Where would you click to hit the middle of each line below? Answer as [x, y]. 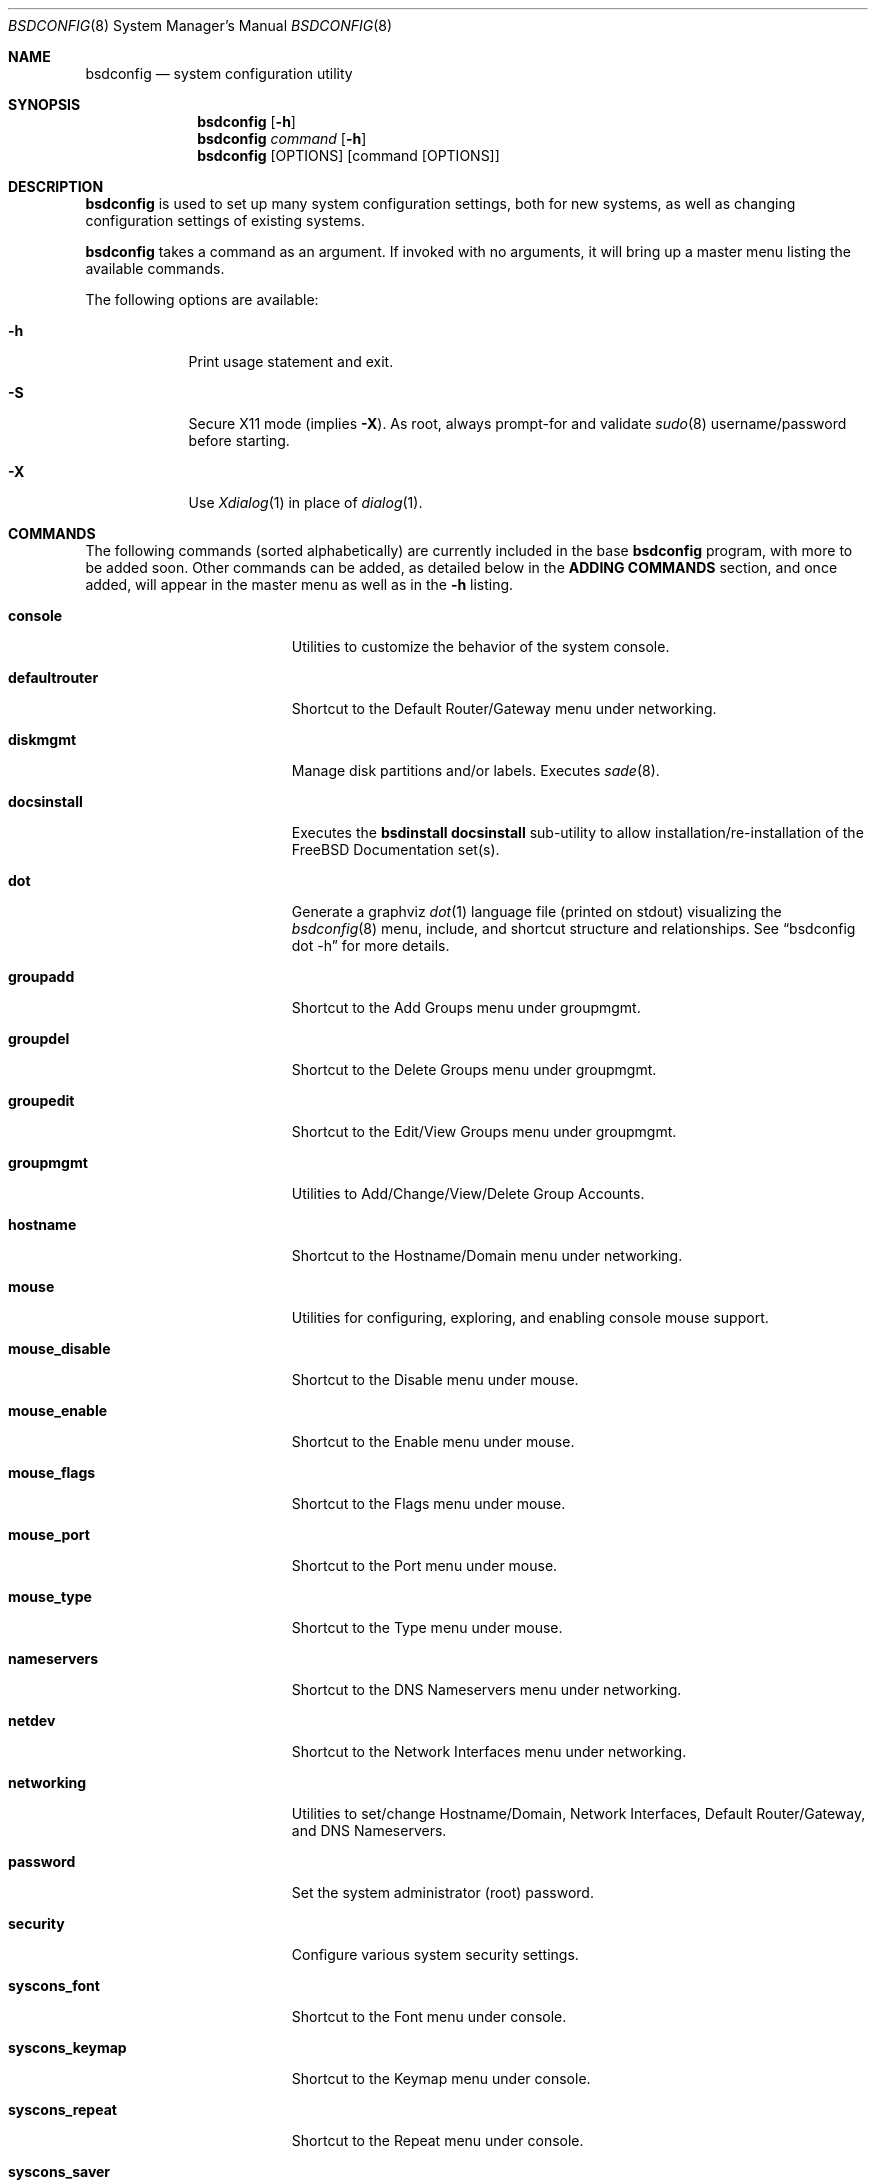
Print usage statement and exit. [291, 361]
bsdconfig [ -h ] [246, 121]
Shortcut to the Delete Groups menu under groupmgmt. [474, 1069]
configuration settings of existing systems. [225, 220]
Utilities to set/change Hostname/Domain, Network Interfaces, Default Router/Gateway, [578, 1813]
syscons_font [54, 1985]
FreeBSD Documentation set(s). [395, 849]
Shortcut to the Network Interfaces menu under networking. [489, 1751]
